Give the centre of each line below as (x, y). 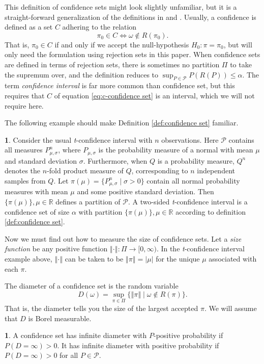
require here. (24, 105)
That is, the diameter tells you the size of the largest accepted (101, 308)
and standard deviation (41, 160)
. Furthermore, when (115, 160)
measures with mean (36, 191)
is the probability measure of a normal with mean (176, 150)
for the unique (178, 258)
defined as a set (29, 27)
